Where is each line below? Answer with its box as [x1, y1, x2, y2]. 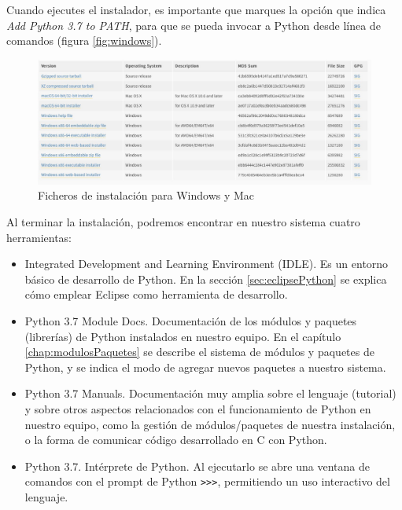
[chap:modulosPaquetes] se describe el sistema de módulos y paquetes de [24, 343, 374, 360]
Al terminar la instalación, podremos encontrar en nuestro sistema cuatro [6, 213, 360, 229]
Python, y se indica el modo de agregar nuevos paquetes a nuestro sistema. [24, 358, 386, 375]
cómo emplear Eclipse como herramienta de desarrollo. [24, 286, 288, 303]
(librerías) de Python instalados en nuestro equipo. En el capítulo [24, 328, 341, 344]
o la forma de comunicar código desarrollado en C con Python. [24, 431, 327, 448]
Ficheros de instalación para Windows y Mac [38, 187, 255, 204]
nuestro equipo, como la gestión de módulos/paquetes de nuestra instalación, [24, 416, 396, 432]
